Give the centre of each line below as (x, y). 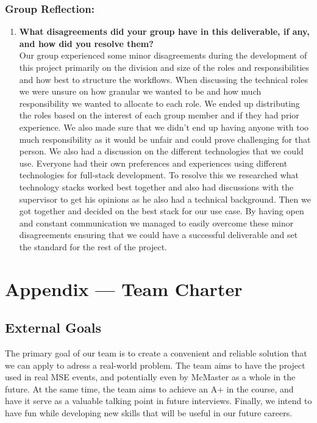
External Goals (53, 327)
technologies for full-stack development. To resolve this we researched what (159, 175)
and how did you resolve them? (86, 43)
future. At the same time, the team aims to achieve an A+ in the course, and (149, 389)
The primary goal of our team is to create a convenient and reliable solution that (156, 353)
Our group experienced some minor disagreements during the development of (163, 55)
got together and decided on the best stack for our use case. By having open (162, 211)
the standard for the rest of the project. (93, 246)
